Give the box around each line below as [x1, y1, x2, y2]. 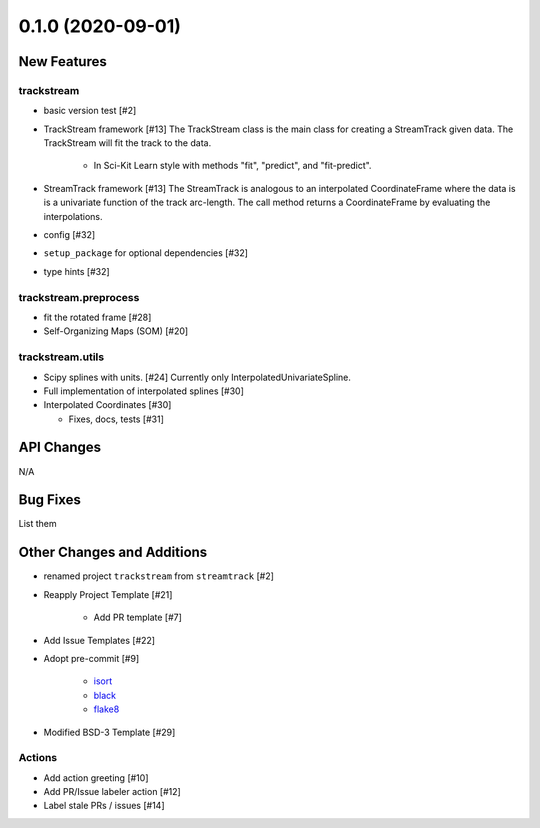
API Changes [18, 439, 102, 456]
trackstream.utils [18, 350, 105, 364]
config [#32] [43, 229, 96, 241]
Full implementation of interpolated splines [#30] [43, 385, 245, 397]
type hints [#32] [43, 265, 110, 277]
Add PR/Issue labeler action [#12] [43, 786, 182, 798]
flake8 [93, 703, 120, 715]
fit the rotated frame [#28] [43, 311, 152, 323]
